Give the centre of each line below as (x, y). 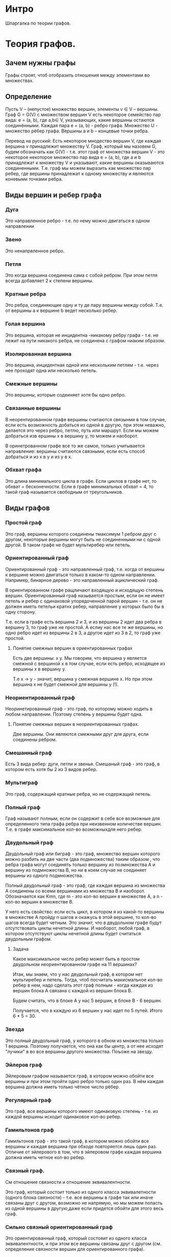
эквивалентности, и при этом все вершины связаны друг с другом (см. (83, 1244)
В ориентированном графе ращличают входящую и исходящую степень (84, 590)
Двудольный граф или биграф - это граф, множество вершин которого (83, 854)
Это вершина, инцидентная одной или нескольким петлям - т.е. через (82, 365)
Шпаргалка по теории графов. (38, 23)
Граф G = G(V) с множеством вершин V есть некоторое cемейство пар (83, 114)
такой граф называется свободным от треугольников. (64, 492)
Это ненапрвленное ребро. (35, 251)
